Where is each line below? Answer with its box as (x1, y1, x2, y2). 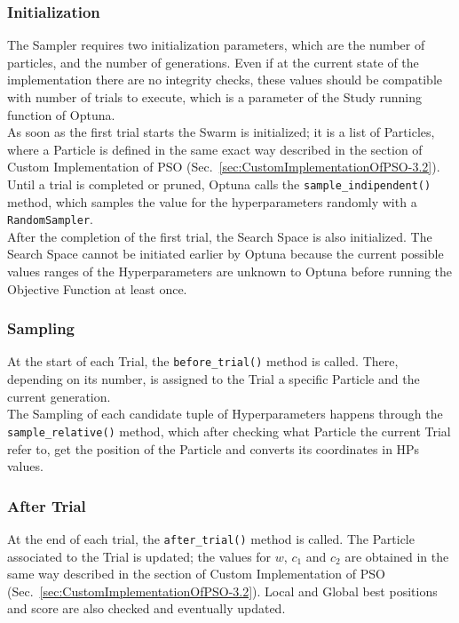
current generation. (7, 387, 111, 405)
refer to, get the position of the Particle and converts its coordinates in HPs (7, 439, 420, 458)
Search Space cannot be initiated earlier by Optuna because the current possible (7, 244, 444, 263)
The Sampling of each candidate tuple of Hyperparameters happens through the (7, 404, 443, 423)
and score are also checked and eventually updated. (7, 599, 286, 618)
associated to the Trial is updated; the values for (7, 547, 272, 565)
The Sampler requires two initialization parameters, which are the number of (7, 36, 425, 54)
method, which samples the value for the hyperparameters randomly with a (7, 192, 417, 211)
